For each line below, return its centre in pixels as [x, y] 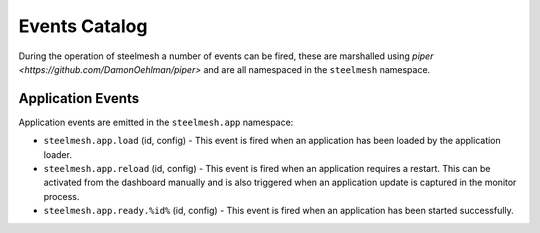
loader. [57, 154]
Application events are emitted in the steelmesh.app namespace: [156, 122]
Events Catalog [83, 26]
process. [61, 196]
